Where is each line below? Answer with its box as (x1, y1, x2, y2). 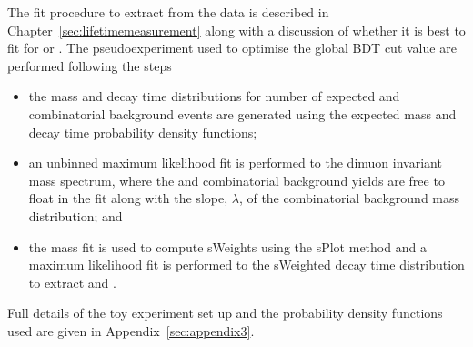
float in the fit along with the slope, (28, 189, 228, 208)
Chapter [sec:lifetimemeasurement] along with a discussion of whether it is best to (7, 20, 466, 39)
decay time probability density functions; (28, 122, 257, 141)
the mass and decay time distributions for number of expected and (28, 87, 400, 106)
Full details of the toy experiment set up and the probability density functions (7, 303, 443, 322)
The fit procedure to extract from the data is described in (7, 3, 329, 21)
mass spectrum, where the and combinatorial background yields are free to (28, 170, 445, 189)
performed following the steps (7, 56, 172, 75)
